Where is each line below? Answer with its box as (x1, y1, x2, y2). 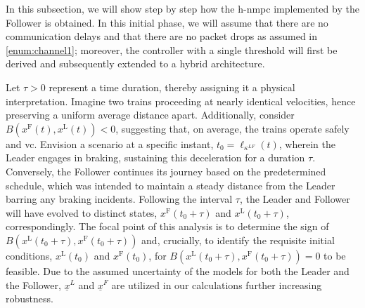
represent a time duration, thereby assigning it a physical (49, 79, 295, 94)
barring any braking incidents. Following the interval (6, 192, 233, 206)
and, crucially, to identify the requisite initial (141, 232, 335, 247)
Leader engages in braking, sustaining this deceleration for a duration (6, 150, 305, 165)
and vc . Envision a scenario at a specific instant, (6, 136, 214, 151)
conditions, (6, 248, 53, 262)
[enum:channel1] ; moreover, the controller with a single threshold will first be (6, 42, 338, 57)
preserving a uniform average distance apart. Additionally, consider (6, 107, 295, 122)
